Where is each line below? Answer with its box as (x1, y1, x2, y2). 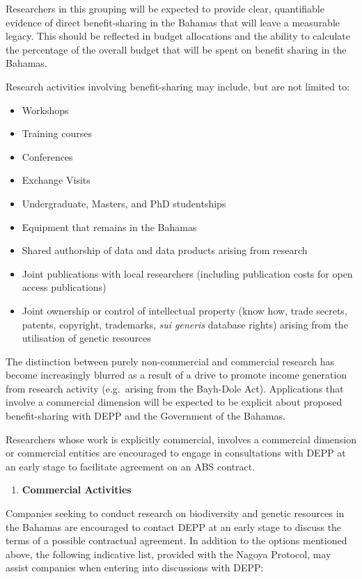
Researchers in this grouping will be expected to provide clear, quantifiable (6, 1, 324, 15)
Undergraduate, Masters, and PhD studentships (22, 196, 226, 210)
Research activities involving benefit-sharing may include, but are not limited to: (6, 79, 350, 93)
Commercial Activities (22, 482, 132, 497)
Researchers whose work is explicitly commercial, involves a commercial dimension (6, 431, 356, 446)
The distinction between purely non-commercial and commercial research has (6, 354, 335, 368)
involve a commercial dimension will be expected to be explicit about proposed (6, 395, 343, 409)
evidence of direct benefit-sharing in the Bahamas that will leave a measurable (6, 15, 340, 29)
